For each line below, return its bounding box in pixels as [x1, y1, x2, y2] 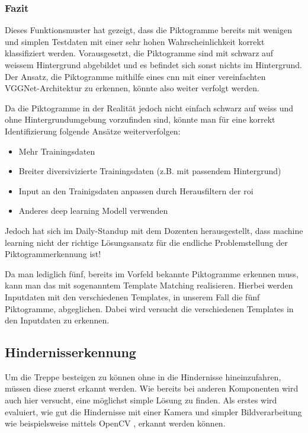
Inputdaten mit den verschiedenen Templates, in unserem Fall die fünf [5, 290, 260, 303]
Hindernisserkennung [5, 343, 136, 361]
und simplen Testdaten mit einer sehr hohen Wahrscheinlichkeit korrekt [5, 35, 265, 47]
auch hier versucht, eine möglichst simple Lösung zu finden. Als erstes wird [5, 394, 277, 406]
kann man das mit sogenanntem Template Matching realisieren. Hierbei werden [5, 279, 293, 291]
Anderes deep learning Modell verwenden [18, 204, 168, 217]
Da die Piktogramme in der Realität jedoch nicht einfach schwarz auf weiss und [5, 101, 294, 114]
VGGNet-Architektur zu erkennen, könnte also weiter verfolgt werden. [5, 82, 259, 94]
